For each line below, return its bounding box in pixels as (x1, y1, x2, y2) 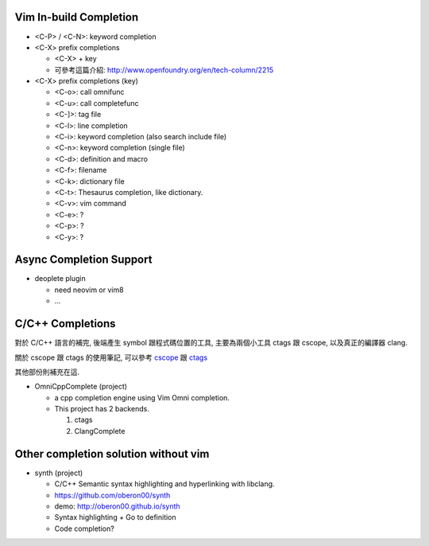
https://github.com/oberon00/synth (54, 490, 171, 500)
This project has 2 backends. (54, 404, 150, 414)
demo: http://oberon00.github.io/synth (54, 501, 180, 511)
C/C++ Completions (14, 317, 116, 330)
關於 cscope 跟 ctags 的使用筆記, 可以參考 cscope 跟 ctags (14, 353, 208, 362)
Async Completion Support (14, 253, 153, 267)
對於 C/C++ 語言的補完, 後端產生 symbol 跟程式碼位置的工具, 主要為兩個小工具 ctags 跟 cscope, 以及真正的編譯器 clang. (14, 338, 408, 348)
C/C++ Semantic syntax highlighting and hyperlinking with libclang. (54, 479, 275, 489)
